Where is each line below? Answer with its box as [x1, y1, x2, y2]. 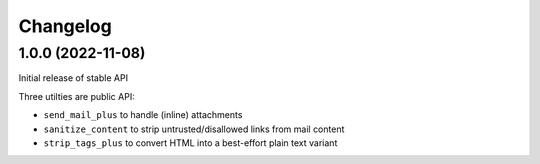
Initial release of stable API [18, 72, 129, 84]
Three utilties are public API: [18, 90, 135, 102]
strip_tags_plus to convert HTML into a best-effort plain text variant [43, 136, 338, 149]
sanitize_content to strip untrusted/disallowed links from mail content [43, 123, 345, 135]
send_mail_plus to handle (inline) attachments [43, 109, 243, 121]
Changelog [18, 15, 112, 37]
